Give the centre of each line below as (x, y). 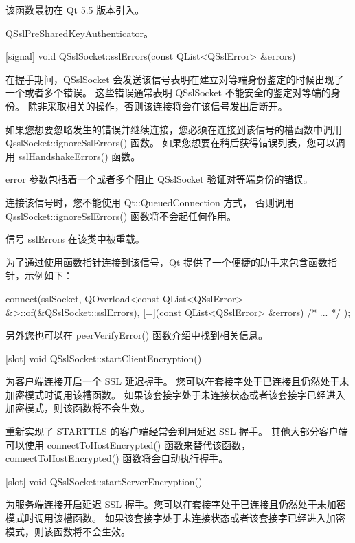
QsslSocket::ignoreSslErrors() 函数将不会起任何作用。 (121, 215)
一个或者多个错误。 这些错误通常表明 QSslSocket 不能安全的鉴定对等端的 (168, 92)
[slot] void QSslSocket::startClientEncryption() (104, 358)
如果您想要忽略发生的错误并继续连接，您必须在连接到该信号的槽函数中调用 (174, 129)
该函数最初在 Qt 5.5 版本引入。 (75, 10)
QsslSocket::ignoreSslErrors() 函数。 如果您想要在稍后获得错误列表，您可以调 (175, 143)
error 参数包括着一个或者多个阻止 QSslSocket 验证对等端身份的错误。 (159, 179)
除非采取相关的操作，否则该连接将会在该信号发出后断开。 (158, 106)
